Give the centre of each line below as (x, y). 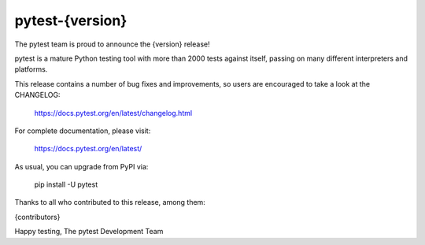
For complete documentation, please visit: (83, 131)
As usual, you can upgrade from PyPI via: (81, 166)
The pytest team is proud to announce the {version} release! (112, 44)
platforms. (31, 69)
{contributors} (37, 217)
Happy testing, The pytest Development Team (89, 232)
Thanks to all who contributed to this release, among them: (110, 202)
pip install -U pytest (66, 184)
